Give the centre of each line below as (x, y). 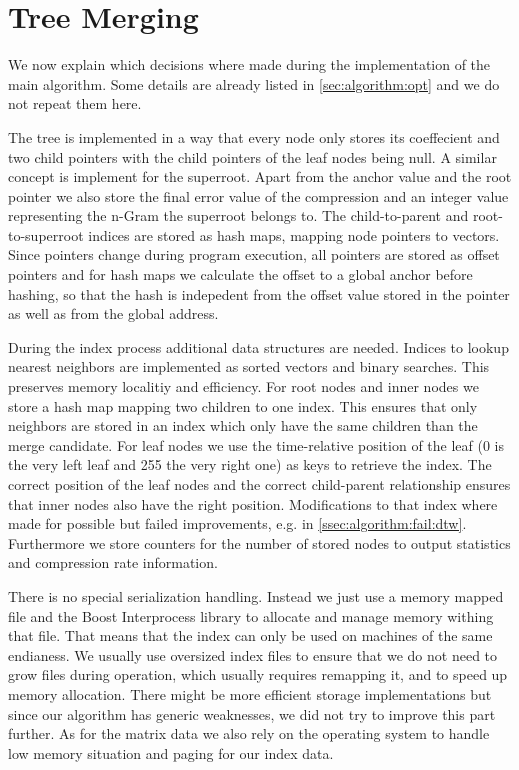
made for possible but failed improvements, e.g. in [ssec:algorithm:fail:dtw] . (237, 523)
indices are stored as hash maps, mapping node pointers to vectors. (294, 234)
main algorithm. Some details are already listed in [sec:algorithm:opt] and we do (254, 83)
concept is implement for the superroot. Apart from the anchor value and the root (260, 176)
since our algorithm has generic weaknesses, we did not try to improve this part (252, 713)
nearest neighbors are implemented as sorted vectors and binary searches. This (249, 366)
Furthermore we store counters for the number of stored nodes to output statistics (259, 542)
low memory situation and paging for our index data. (171, 752)
